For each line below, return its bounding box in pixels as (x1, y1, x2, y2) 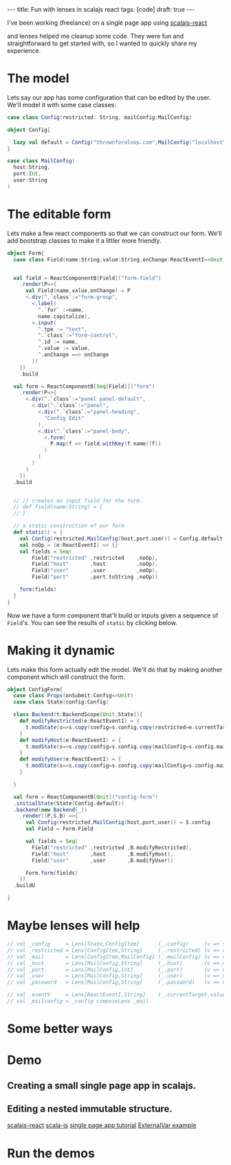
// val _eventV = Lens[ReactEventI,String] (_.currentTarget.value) (7, 992, 229, 999)
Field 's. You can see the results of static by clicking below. (7, 618, 177, 627)
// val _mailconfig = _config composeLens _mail (7, 998, 149, 1005)
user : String (13, 177, 48, 184)
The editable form (7, 206, 111, 221)
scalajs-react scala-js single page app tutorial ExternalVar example (7, 1121, 197, 1129)
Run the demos (7, 1145, 95, 1161)
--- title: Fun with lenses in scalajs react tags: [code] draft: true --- (7, 6, 195, 13)
